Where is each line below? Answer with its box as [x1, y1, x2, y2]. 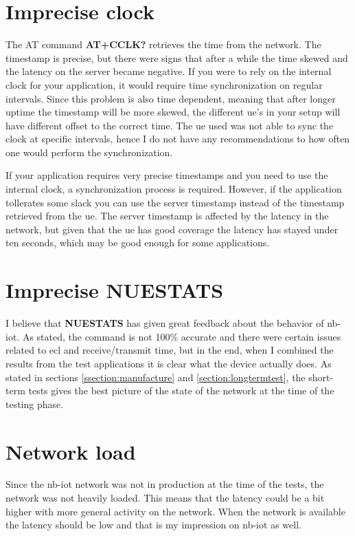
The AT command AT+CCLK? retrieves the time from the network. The [5, 37, 321, 52]
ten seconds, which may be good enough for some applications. [5, 235, 270, 250]
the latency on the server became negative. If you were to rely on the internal [5, 64, 332, 78]
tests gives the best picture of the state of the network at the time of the [28, 383, 334, 398]
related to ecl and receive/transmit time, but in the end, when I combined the [5, 343, 334, 357]
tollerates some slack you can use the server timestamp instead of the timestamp [5, 195, 345, 209]
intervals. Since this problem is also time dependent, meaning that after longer [5, 91, 336, 105]
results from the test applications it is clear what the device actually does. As [5, 356, 332, 370]
